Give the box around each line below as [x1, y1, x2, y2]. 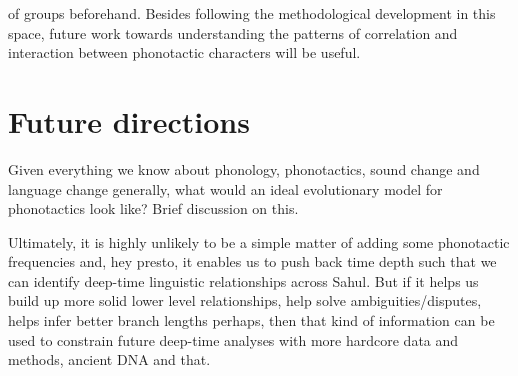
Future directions [8, 100, 250, 141]
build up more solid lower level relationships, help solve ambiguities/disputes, [8, 290, 482, 311]
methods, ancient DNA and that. [8, 349, 211, 370]
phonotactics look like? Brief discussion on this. [8, 198, 299, 219]
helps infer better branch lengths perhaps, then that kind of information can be [8, 310, 495, 331]
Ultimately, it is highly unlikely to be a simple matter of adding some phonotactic [8, 231, 510, 252]
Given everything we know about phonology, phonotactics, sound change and [8, 158, 480, 179]
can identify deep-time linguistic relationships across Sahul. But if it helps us [8, 270, 479, 291]
